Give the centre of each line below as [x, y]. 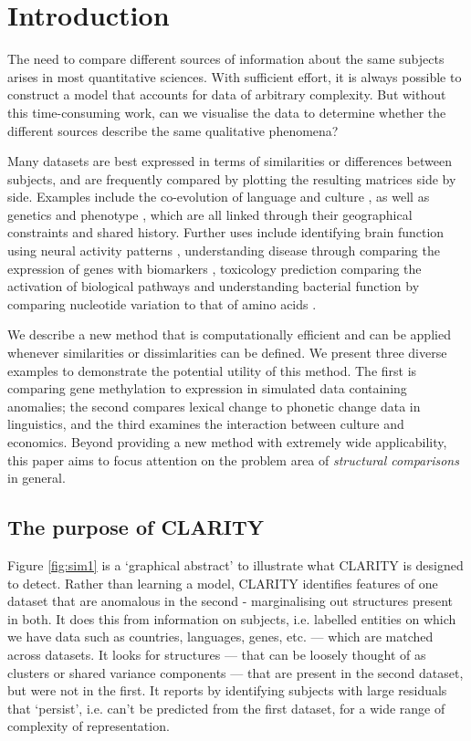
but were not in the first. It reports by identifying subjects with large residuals [227, 690]
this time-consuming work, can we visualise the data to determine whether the [227, 112]
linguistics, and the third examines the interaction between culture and [206, 424]
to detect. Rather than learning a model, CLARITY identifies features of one [223, 583]
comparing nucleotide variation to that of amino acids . [162, 303]
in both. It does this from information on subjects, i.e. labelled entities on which [232, 618]
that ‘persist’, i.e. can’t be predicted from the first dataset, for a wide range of [226, 708]
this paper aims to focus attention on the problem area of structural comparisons [233, 459]
